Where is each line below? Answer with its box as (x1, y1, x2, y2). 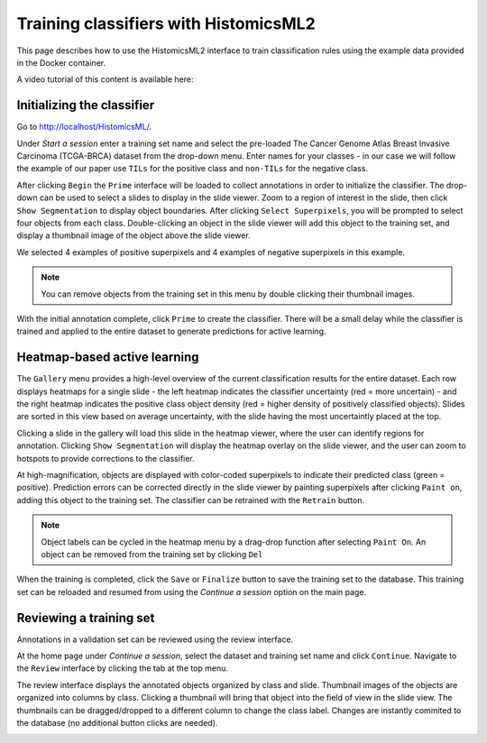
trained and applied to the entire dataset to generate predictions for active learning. (16, 326, 326, 337)
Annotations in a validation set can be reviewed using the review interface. (16, 634, 293, 645)
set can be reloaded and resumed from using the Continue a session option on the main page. (16, 586, 367, 597)
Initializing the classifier (16, 97, 155, 113)
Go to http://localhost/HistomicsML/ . (16, 122, 152, 133)
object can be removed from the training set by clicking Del (41, 548, 263, 559)
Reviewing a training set (16, 610, 155, 626)
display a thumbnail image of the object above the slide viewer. (16, 230, 252, 241)
